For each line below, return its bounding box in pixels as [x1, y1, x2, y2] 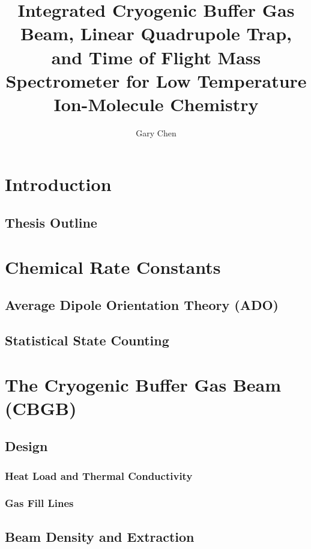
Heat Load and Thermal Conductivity [5, 468, 193, 483]
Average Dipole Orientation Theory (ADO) [5, 296, 279, 314]
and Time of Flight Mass [51, 44, 261, 69]
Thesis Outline [5, 213, 97, 232]
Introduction [5, 172, 112, 196]
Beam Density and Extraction [5, 527, 195, 545]
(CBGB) [5, 395, 77, 420]
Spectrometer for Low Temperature [5, 68, 307, 93]
